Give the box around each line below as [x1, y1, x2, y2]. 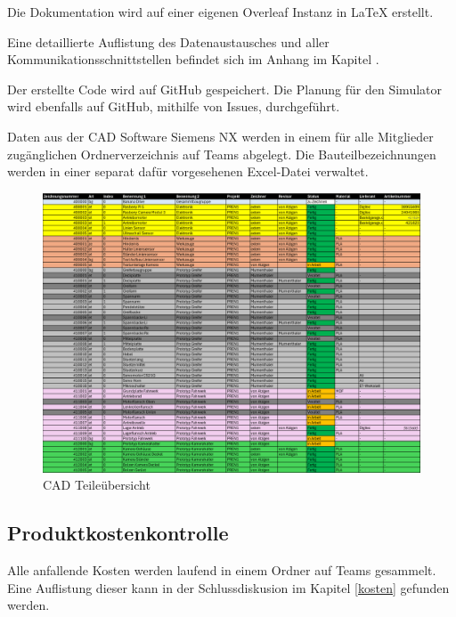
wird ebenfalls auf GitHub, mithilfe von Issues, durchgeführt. [7, 97, 340, 116]
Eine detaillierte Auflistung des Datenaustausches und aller [7, 32, 330, 51]
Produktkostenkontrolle [7, 519, 229, 547]
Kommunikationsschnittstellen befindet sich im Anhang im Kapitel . [7, 50, 379, 69]
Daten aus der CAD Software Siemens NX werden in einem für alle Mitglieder [7, 126, 434, 145]
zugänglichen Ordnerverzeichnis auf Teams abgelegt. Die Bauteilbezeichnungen [7, 144, 436, 163]
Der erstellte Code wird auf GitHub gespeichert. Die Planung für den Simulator [7, 79, 442, 98]
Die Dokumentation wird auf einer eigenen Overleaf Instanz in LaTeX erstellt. [7, 3, 434, 20]
